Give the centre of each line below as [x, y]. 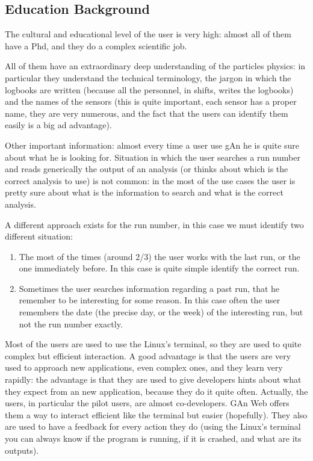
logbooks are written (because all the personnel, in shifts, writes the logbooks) [149, 89]
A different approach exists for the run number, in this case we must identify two [154, 224]
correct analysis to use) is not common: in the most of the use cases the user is [150, 180]
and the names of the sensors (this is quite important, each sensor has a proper [151, 101]
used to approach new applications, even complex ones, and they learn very [144, 367]
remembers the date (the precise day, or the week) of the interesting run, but [161, 312]
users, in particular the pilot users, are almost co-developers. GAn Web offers [147, 403]
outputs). [22, 450]
